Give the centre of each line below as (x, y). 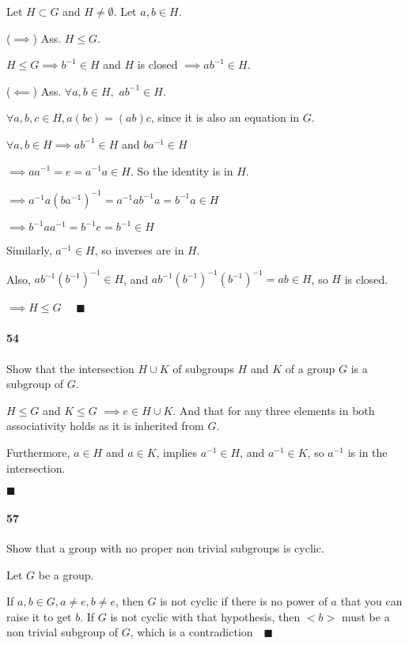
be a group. (66, 574)
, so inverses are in (139, 250)
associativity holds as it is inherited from (105, 426)
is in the (367, 453)
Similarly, (29, 250)
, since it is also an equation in (225, 117)
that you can (371, 601)
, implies (176, 453)
